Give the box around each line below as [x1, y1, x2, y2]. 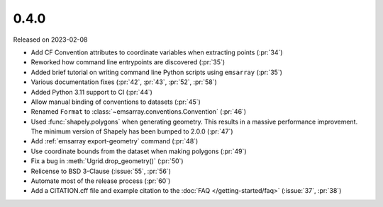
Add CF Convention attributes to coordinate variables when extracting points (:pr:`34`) [30, 48, 283, 57]
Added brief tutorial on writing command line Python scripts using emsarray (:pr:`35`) [30, 68, 283, 76]
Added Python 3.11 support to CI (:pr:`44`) [30, 88, 152, 96]
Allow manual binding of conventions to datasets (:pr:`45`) [30, 97, 201, 106]
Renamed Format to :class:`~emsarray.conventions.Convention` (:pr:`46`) [30, 107, 247, 116]
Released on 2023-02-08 [13, 35, 88, 44]
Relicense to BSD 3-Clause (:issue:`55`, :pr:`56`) [30, 167, 172, 175]
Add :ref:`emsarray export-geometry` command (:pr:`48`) [30, 137, 199, 146]
